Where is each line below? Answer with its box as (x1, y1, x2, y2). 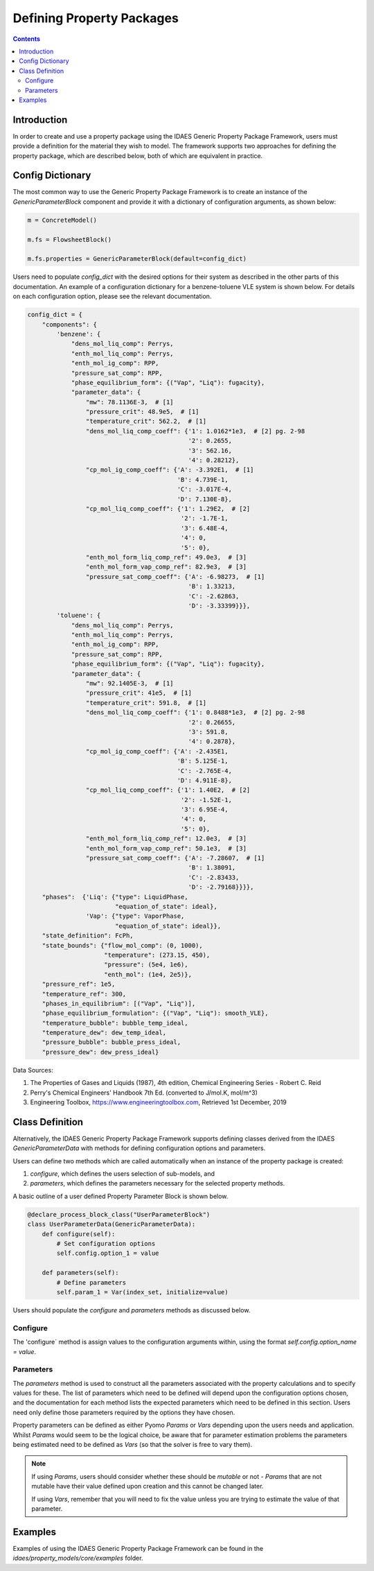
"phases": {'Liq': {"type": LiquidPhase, (42, 893, 188, 901)
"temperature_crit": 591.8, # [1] (85, 699, 207, 706)
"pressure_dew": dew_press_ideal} (42, 1048, 159, 1056)
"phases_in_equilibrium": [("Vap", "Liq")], (42, 999, 196, 1007)
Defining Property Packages (12, 10, 179, 26)
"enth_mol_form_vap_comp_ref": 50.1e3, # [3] (85, 844, 247, 852)
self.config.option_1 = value (56, 1249, 159, 1258)
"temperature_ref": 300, (42, 990, 127, 998)
